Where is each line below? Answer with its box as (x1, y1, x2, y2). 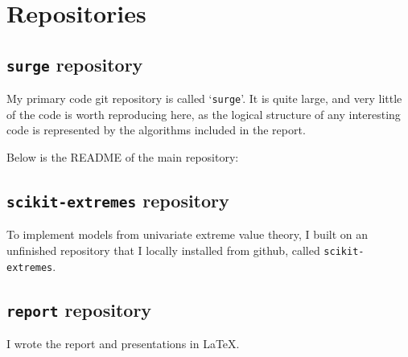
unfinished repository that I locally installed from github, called (6, 241, 320, 258)
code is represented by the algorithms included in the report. (6, 121, 306, 138)
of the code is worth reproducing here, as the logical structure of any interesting (6, 105, 401, 122)
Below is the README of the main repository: (6, 149, 239, 165)
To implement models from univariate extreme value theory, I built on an (6, 226, 369, 243)
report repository (6, 297, 152, 322)
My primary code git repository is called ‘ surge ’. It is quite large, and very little (6, 90, 402, 107)
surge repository (6, 51, 143, 76)
